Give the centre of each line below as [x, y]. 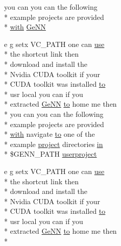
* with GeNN [25, 27]
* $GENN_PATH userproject [51, 154]
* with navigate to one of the [50, 134]
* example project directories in [54, 144]
